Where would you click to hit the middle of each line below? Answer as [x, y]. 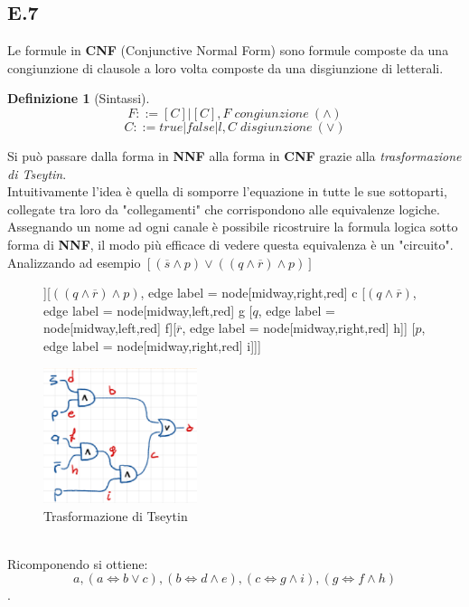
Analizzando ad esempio [74, 262]
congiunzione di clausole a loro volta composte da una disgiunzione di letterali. [225, 67]
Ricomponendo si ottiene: [78, 563]
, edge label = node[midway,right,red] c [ [253, 293]
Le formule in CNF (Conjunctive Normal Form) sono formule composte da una [228, 50]
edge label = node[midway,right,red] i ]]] [152, 345]
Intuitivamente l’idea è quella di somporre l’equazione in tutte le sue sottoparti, [227, 191]
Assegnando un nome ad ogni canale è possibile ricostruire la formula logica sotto [233, 227]
